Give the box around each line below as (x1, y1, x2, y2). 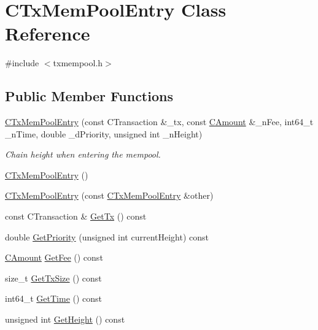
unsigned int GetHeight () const (5, 313, 125, 326)
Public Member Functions (5, 86, 173, 106)
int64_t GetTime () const (5, 292, 103, 305)
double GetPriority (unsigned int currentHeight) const (5, 230, 209, 243)
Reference (5, 21, 90, 46)
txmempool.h (53, 56, 103, 69)
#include (5, 56, 39, 69)
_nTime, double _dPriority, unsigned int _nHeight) (5, 127, 203, 140)
